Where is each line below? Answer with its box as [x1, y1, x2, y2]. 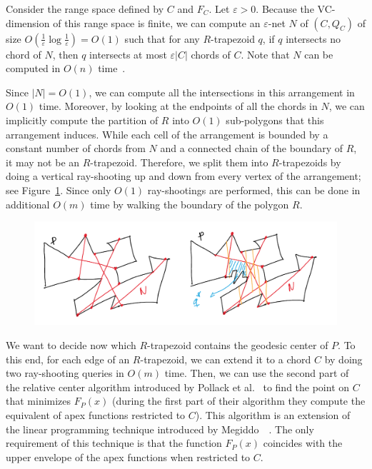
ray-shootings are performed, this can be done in [147, 182, 361, 197]
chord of [6, 46, 41, 61]
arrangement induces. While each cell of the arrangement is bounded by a [6, 126, 328, 141]
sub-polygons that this [226, 112, 324, 127]
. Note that [241, 46, 290, 61]
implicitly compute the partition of [6, 112, 159, 127]
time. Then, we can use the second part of [164, 365, 349, 380]
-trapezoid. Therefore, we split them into [90, 154, 268, 169]
